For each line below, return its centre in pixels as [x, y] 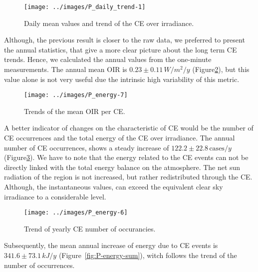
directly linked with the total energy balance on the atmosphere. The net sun [122, 167]
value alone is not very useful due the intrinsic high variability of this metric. [122, 79]
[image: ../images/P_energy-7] [76, 95]
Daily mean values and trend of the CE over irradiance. [109, 23]
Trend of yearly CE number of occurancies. [90, 228]
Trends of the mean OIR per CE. [75, 111]
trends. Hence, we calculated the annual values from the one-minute [108, 59]
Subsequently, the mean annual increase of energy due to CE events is [111, 245]
